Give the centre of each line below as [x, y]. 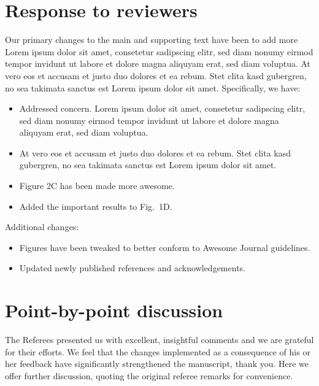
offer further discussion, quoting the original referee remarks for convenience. [149, 375]
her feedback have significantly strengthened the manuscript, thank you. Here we [157, 364]
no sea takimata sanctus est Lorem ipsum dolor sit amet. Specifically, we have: [153, 87]
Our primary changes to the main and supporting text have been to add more [152, 40]
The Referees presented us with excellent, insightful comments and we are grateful [159, 340]
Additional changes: [42, 227]
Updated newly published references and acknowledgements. [132, 268]
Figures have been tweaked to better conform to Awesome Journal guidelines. [165, 247]
